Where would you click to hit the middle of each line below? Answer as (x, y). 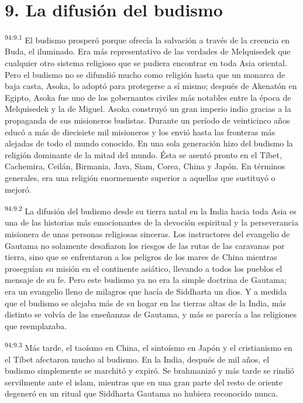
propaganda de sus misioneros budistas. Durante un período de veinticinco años (147, 120)
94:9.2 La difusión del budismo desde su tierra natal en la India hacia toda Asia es (151, 210)
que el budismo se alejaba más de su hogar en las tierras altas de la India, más (145, 303)
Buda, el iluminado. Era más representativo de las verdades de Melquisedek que (148, 51)
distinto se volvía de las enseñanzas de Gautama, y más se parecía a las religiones (151, 314)
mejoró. (18, 189)
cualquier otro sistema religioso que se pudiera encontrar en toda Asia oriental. (146, 62)
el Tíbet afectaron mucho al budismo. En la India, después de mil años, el (137, 359)
